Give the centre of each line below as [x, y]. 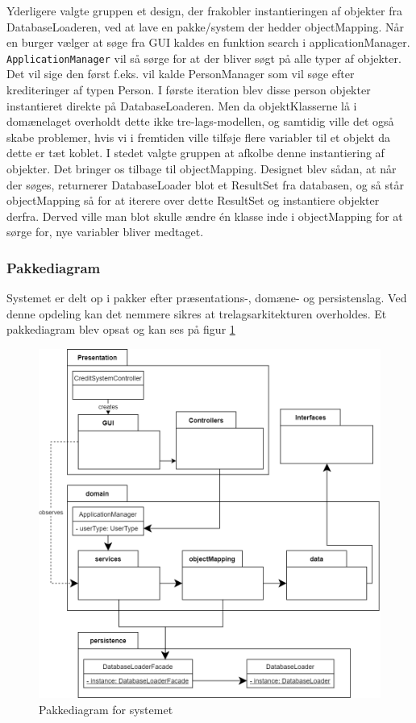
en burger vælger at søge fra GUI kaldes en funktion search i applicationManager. [208, 42]
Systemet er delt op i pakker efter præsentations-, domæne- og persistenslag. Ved [207, 298]
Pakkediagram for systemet [106, 709]
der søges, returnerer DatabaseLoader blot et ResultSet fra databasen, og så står [205, 184]
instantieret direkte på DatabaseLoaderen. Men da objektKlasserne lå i [182, 105]
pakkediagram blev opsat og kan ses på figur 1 [121, 329]
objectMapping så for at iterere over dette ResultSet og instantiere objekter [193, 200]
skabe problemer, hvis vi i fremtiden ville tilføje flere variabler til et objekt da [199, 137]
